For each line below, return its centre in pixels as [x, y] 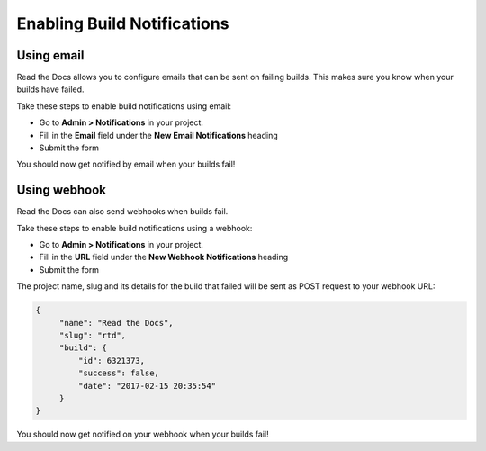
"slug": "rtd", [92, 336]
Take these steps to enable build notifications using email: [124, 106]
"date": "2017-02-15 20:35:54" [147, 386]
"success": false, [118, 373]
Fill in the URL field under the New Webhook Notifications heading [164, 257]
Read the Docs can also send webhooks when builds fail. [122, 212]
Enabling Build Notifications [123, 23]
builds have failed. [50, 89]
